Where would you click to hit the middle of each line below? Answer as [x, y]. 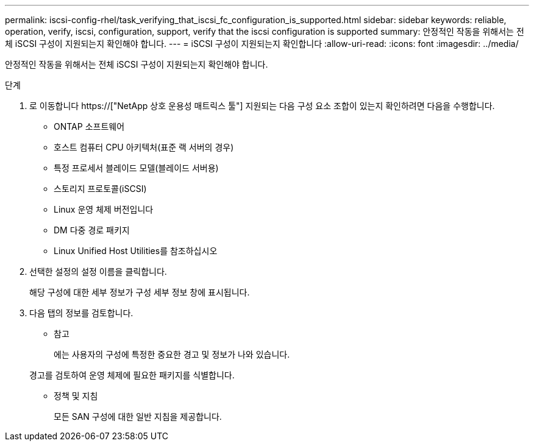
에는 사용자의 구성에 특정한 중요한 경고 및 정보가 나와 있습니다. [172, 354]
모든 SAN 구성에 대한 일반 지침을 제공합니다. [138, 416]
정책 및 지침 [76, 396]
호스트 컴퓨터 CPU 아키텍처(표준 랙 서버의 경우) [144, 147]
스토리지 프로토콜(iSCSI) [100, 189]
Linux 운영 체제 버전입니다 [104, 209]
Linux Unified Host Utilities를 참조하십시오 [136, 251]
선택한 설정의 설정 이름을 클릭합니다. [98, 271]
